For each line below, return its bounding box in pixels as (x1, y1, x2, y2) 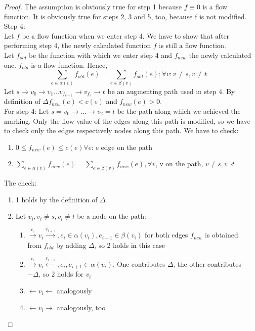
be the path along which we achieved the (117, 106, 241, 116)
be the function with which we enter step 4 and (29, 49, 172, 60)
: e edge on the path (91, 142, 153, 152)
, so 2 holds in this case (94, 239, 165, 250)
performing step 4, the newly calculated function (4, 40, 151, 50)
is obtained (205, 230, 238, 240)
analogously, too (56, 302, 106, 312)
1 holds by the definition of (15, 194, 98, 204)
